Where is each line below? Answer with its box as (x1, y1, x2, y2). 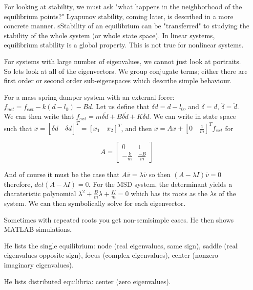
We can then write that (4, 111, 74, 121)
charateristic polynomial (4, 188, 76, 199)
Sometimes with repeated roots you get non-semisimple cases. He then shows (4, 214, 234, 224)
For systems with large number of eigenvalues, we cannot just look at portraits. (4, 56, 241, 66)
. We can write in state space (149, 111, 236, 121)
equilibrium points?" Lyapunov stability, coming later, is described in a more (4, 11, 233, 21)
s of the (213, 188, 236, 199)
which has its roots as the (131, 188, 208, 199)
